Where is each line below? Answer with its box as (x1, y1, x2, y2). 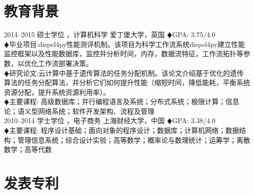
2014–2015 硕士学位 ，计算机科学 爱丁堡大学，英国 (4, 29, 165, 40)
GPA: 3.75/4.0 (172, 29, 215, 40)
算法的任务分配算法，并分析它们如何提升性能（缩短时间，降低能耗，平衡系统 (4, 77, 250, 87)
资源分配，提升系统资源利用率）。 (4, 86, 110, 97)
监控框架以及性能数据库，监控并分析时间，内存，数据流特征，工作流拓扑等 (4, 48, 243, 59)
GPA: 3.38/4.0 (172, 115, 215, 126)
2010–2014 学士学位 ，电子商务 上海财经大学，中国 (4, 115, 165, 126)
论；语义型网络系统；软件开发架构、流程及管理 (4, 106, 154, 116)
